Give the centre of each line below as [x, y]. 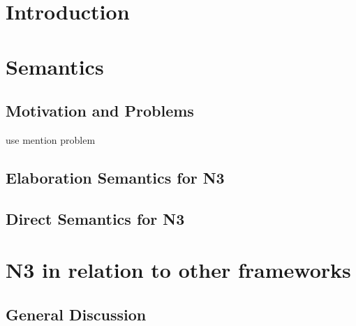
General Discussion [76, 314]
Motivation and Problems [100, 111]
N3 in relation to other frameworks [178, 270]
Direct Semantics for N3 [95, 218]
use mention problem [51, 139]
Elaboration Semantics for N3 [115, 177]
